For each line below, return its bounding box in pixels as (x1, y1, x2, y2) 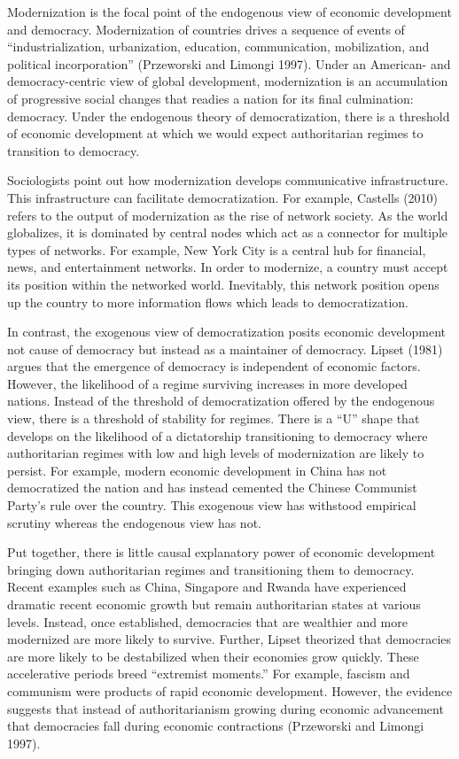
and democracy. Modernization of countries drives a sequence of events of (7, 19, 405, 38)
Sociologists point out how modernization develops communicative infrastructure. (7, 171, 448, 190)
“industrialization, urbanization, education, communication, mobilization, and (7, 37, 430, 56)
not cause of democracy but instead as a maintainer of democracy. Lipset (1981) (7, 339, 443, 358)
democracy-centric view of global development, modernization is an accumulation (7, 72, 448, 90)
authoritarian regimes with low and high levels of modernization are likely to (7, 444, 424, 462)
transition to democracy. (7, 141, 140, 159)
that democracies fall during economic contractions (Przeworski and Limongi (7, 716, 424, 735)
